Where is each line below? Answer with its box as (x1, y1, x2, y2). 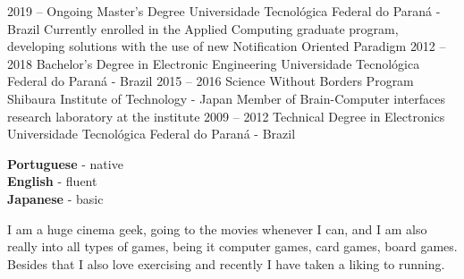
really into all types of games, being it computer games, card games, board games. (7, 237, 458, 256)
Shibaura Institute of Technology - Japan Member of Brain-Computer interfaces (7, 89, 446, 107)
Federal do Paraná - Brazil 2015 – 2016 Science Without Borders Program (7, 72, 414, 90)
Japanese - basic (7, 189, 104, 207)
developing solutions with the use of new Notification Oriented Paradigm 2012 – (7, 37, 446, 55)
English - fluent (7, 172, 97, 190)
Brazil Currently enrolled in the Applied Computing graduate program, (7, 19, 399, 38)
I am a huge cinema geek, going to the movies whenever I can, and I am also (7, 219, 427, 238)
